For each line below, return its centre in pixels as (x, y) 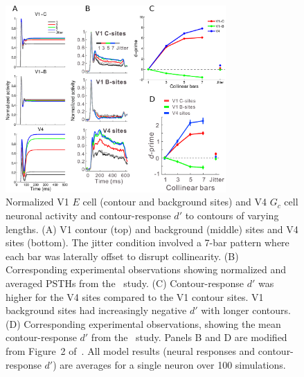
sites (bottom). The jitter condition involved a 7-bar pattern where (147, 242)
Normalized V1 (37, 202)
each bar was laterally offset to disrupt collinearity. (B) (122, 256)
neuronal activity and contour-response (88, 215)
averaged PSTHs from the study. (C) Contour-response (125, 283)
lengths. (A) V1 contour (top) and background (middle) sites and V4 (152, 229)
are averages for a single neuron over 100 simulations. (173, 364)
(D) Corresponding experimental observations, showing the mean (143, 323)
